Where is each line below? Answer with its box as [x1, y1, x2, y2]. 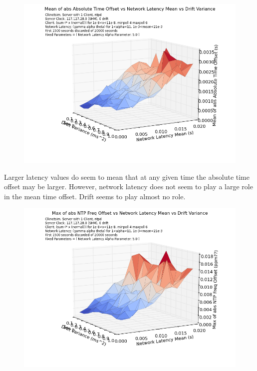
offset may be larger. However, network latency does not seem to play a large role [4, 181, 253, 192]
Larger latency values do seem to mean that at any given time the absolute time [4, 171, 250, 182]
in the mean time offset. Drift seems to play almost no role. [4, 191, 186, 201]
